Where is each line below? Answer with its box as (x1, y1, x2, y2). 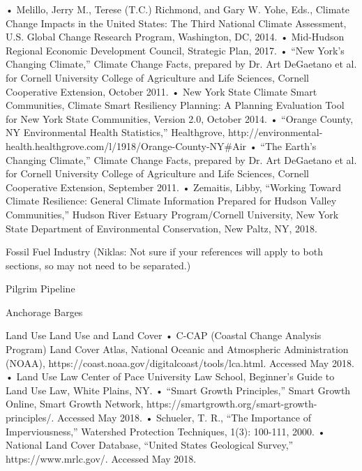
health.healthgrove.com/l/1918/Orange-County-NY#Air (6, 138, 247, 153)
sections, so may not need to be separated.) (6, 257, 191, 272)
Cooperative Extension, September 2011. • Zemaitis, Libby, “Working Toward (6, 179, 342, 194)
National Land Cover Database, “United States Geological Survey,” (6, 438, 294, 452)
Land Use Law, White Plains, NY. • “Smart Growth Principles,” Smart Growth (6, 382, 351, 397)
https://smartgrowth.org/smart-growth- (146, 396, 317, 411)
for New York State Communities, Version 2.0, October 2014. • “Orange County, (6, 111, 354, 126)
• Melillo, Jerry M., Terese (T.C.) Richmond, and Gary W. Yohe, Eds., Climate (6, 2, 349, 16)
